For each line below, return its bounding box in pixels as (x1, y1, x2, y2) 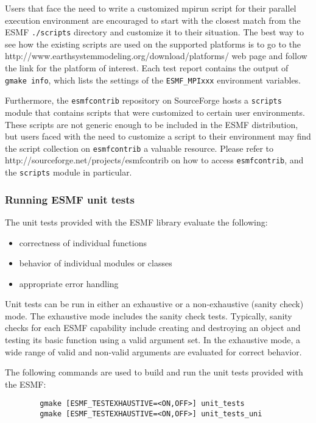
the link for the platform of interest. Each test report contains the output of (5, 62, 289, 74)
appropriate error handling (19, 277, 119, 290)
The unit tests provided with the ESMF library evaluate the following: (5, 215, 268, 228)
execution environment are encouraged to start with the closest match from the (5, 13, 301, 26)
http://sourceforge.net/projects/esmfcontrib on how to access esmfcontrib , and (5, 154, 304, 166)
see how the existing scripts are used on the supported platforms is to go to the (5, 37, 301, 50)
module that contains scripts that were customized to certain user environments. (5, 105, 305, 118)
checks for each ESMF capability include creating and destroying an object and (5, 321, 301, 334)
